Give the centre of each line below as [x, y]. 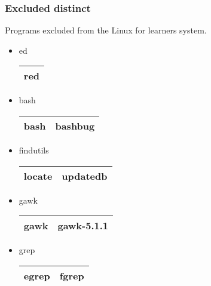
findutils [34, 150]
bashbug [75, 126]
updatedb [85, 176]
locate [38, 176]
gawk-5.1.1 [83, 226]
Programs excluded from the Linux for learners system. [106, 30]
